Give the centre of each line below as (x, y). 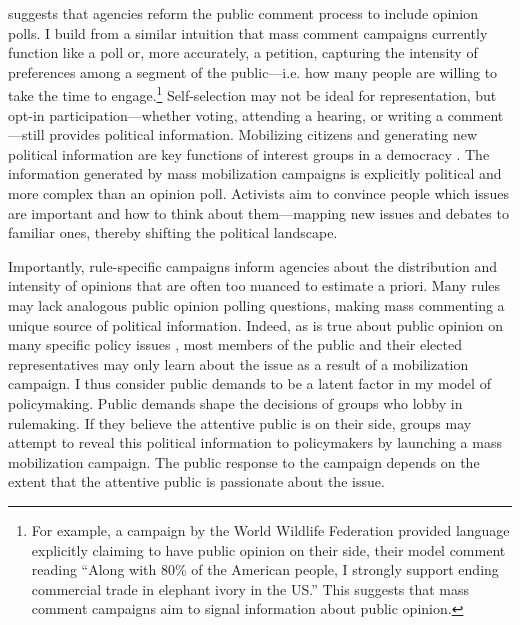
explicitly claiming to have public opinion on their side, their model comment (268, 549)
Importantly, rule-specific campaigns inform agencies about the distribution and (252, 265)
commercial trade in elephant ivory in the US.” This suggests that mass (250, 588)
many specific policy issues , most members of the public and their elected (235, 344)
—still (26, 134)
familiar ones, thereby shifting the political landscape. (173, 232)
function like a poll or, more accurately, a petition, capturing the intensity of (243, 52)
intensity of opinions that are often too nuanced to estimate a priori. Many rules (254, 285)
